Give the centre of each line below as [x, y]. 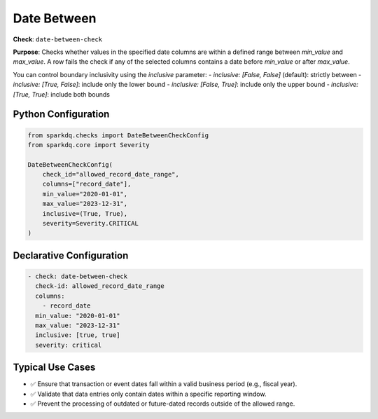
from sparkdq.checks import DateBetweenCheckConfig [118, 135]
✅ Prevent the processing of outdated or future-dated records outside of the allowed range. [163, 404]
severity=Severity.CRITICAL [91, 224]
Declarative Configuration [71, 255]
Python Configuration [61, 115]
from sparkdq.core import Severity [89, 145]
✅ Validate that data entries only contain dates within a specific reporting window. [148, 394]
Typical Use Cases [54, 368]
